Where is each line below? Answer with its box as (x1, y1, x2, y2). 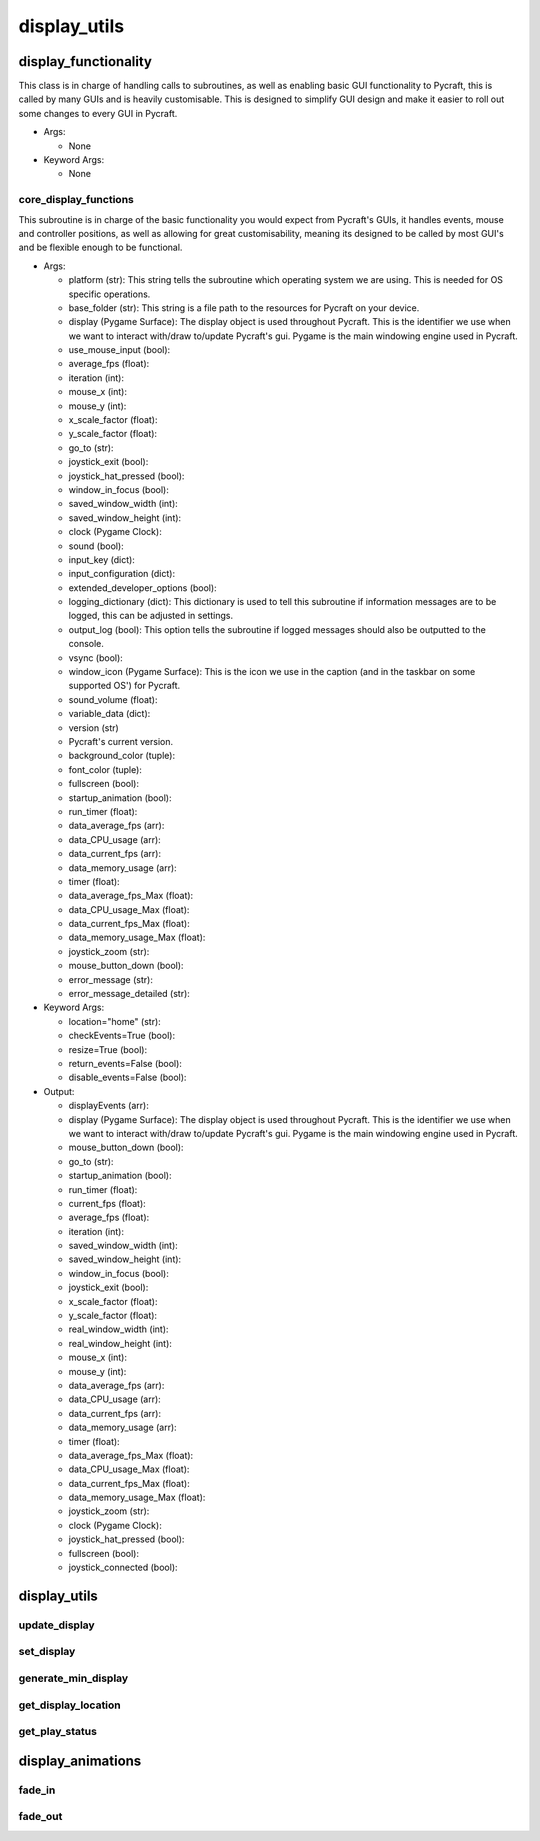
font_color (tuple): (68, 763, 142, 775)
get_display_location (18, 1698, 122, 1712)
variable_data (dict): (68, 708, 151, 720)
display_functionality (18, 53, 152, 70)
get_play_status (18, 1725, 97, 1739)
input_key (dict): (68, 553, 135, 565)
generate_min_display (18, 1671, 129, 1685)
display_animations (18, 1752, 142, 1769)
